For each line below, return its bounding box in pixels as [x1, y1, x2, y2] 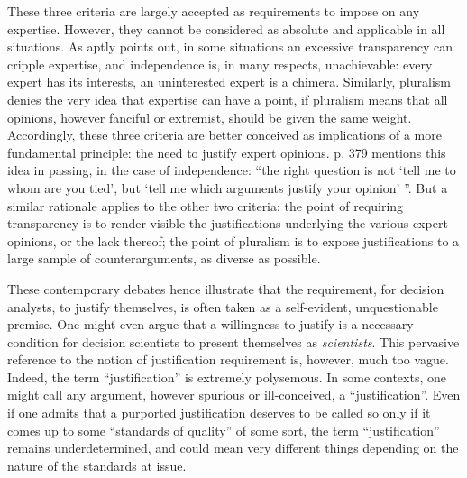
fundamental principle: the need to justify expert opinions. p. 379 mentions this [7, 142, 446, 161]
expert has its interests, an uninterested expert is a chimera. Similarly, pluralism [7, 72, 451, 91]
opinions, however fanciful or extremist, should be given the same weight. [7, 107, 412, 126]
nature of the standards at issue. [7, 455, 187, 474]
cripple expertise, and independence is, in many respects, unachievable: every [7, 54, 433, 73]
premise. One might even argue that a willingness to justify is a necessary [7, 315, 414, 334]
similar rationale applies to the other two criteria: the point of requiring [7, 196, 404, 215]
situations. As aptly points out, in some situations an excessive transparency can [7, 37, 453, 56]
